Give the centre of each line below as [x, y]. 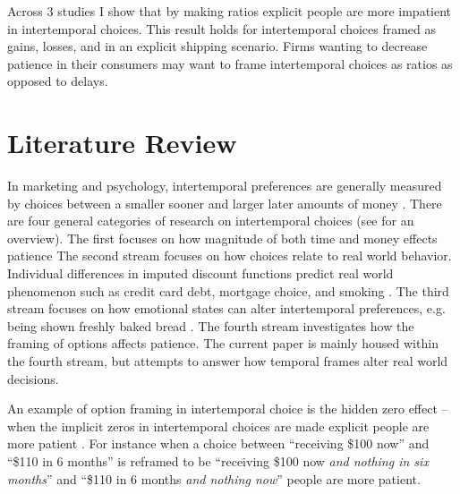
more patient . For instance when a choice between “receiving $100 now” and [218, 443]
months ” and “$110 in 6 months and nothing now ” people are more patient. [214, 478]
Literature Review [122, 143]
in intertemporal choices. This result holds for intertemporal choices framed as [222, 28]
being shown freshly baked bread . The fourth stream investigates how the [211, 325]
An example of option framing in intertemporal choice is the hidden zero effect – [228, 409]
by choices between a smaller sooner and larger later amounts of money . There [225, 203]
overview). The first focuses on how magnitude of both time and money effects [222, 238]
